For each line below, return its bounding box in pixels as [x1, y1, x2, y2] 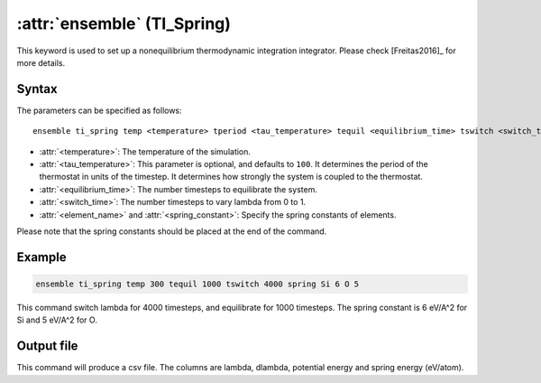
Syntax [16, 81, 58, 97]
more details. [16, 57, 66, 68]
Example [16, 249, 67, 265]
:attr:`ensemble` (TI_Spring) [16, 14, 232, 33]
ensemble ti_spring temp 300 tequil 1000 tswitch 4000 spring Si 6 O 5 [35, 278, 360, 289]
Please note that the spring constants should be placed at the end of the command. [16, 226, 327, 237]
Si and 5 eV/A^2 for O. [16, 314, 98, 325]
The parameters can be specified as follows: [16, 105, 182, 116]
